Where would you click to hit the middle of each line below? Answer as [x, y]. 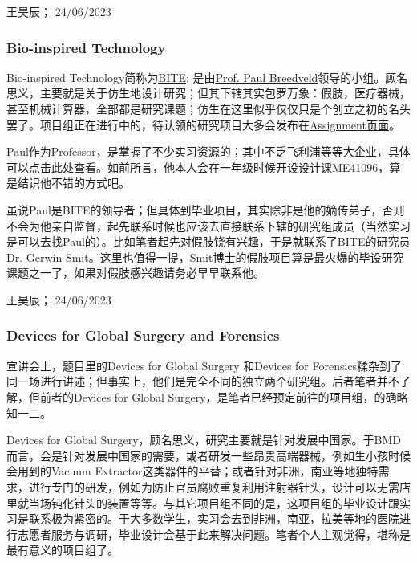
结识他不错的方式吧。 [73, 183]
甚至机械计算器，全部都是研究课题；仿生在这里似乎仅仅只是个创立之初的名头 [208, 108]
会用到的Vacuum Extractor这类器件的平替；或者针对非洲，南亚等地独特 [192, 471]
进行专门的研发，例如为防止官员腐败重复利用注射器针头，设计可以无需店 [219, 486]
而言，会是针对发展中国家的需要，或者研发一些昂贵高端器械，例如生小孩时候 [208, 455]
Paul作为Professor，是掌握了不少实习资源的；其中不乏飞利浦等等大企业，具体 [208, 151]
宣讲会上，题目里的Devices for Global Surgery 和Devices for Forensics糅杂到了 [204, 365]
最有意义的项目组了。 [63, 550]
